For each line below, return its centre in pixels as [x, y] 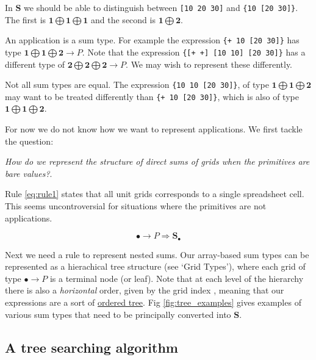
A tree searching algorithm [92, 347]
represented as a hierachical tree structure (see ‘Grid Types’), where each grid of [155, 266]
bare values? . [29, 173]
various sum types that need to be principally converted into [118, 314]
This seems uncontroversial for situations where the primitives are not [136, 206]
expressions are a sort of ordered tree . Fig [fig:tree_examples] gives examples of [153, 302]
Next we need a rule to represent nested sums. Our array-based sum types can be [157, 254]
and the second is [123, 19]
